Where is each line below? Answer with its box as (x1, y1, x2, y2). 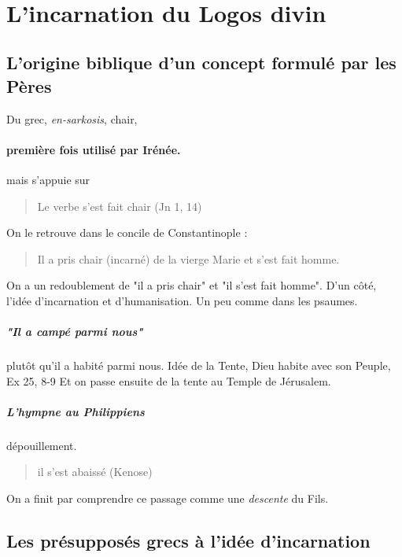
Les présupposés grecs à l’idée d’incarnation (6, 529, 371, 552)
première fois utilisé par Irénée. (6, 141, 181, 157)
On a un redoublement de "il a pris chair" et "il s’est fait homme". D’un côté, (6, 277, 377, 293)
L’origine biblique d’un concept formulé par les (6, 50, 396, 75)
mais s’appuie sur (6, 171, 90, 187)
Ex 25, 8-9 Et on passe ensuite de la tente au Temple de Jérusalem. (6, 372, 331, 389)
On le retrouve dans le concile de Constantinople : (6, 224, 248, 241)
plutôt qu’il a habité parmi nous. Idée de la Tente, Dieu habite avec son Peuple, (6, 357, 391, 374)
